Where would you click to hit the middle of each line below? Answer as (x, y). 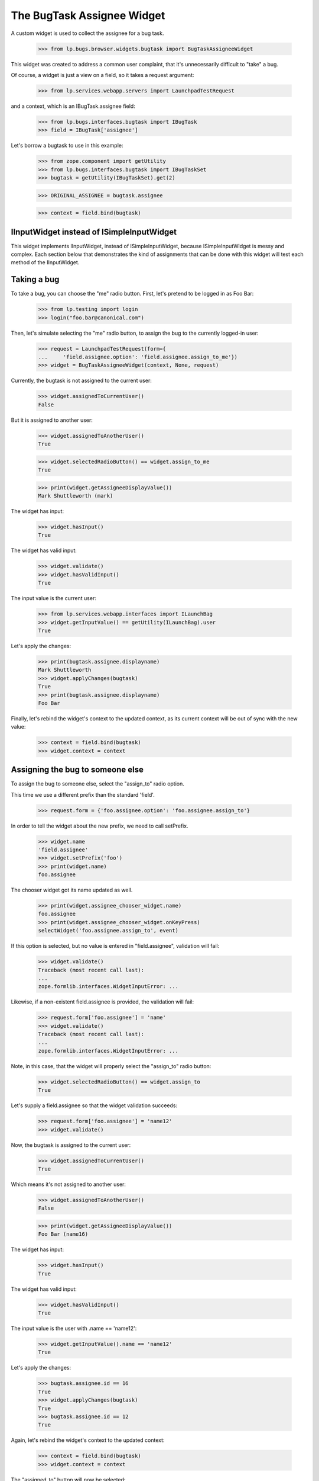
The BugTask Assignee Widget (88, 15)
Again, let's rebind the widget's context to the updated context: (88, 1440)
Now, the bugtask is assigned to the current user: (71, 1145)
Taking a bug (35, 279)
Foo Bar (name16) (63, 1234)
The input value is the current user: (54, 598)
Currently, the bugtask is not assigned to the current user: (81, 381)
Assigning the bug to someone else (77, 770)
